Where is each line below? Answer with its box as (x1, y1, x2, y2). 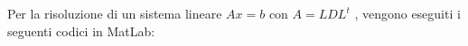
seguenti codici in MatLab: (7, 21, 155, 40)
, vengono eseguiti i (354, 4, 461, 22)
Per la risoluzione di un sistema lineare (7, 4, 222, 22)
